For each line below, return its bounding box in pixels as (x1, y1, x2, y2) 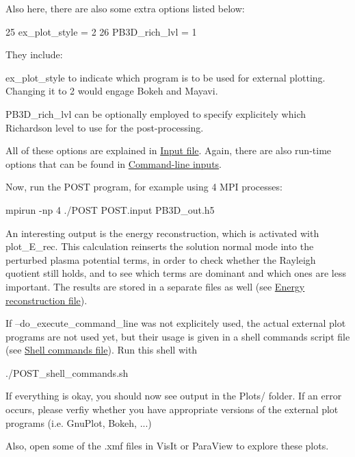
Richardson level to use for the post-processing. (5, 120, 204, 134)
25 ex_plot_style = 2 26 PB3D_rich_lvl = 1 (5, 24, 197, 38)
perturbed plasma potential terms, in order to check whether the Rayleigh (5, 252, 316, 267)
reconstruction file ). (5, 293, 88, 307)
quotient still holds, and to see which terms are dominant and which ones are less (5, 266, 347, 280)
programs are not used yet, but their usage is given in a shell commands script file (5, 329, 350, 343)
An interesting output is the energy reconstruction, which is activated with (5, 225, 319, 240)
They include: (5, 47, 63, 62)
